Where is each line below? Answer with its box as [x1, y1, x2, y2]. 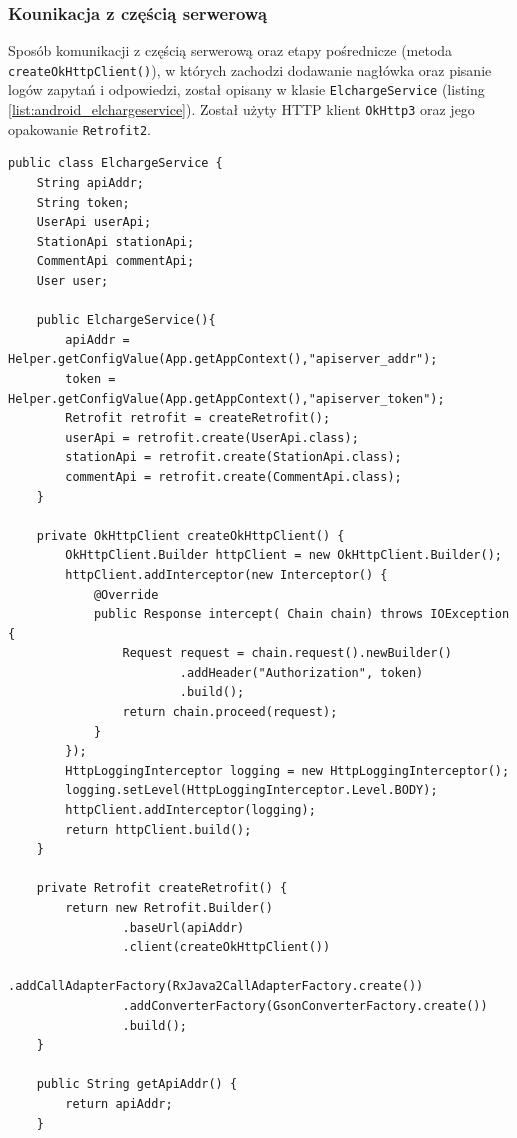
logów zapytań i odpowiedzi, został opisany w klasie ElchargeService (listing [8, 79, 485, 100]
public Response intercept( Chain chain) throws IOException [93, 607, 510, 622]
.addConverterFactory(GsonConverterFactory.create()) [122, 998, 488, 1013]
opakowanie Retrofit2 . [8, 118, 152, 139]
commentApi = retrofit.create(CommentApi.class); [65, 469, 402, 484]
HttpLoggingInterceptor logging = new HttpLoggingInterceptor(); [65, 763, 510, 778]
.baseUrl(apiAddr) [122, 920, 245, 935]
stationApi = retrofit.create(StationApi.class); [65, 450, 402, 465]
